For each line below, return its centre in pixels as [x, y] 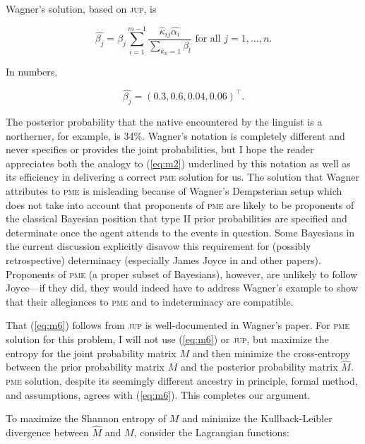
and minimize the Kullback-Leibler [257, 418]
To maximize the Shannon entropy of [86, 418]
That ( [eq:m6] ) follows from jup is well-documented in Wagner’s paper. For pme [178, 325]
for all [208, 39]
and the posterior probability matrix [259, 367]
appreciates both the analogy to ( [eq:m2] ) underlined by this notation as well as [178, 163]
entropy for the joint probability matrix [91, 353]
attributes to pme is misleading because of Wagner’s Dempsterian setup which [174, 191]
